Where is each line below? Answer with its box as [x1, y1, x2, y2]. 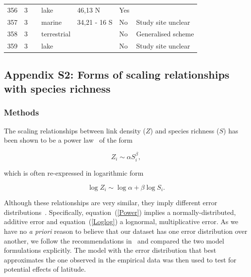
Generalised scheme [136, 29, 194, 39]
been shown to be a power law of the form [4, 135, 133, 145]
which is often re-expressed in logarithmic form [4, 168, 144, 178]
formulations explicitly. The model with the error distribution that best [4, 245, 217, 255]
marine [41, 16, 62, 27]
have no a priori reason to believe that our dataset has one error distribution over [4, 226, 248, 236]
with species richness [4, 81, 111, 96]
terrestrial [41, 29, 71, 39]
